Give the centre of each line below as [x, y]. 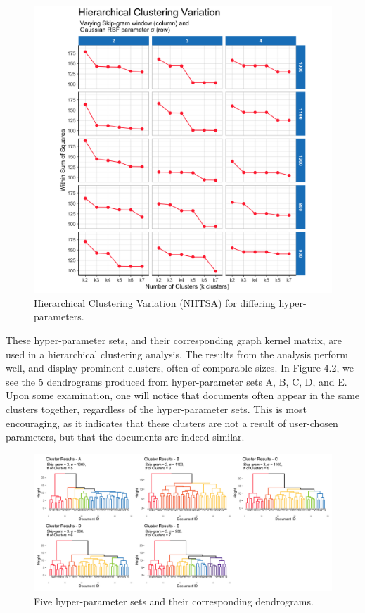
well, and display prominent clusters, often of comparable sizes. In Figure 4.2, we [180, 368]
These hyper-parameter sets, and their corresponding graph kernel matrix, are [174, 340]
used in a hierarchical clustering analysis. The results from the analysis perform [177, 354]
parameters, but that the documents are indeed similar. [125, 437]
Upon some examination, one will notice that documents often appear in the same [183, 395]
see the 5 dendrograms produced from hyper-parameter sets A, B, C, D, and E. [177, 381]
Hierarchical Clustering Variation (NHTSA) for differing [155, 302]
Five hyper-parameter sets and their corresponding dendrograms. [174, 601]
